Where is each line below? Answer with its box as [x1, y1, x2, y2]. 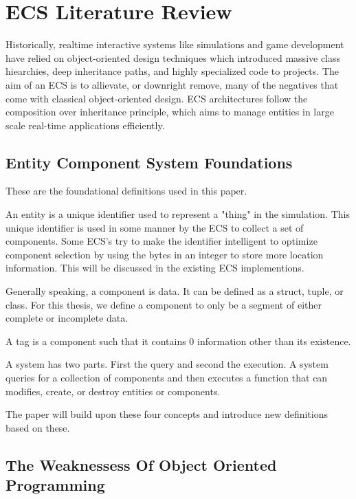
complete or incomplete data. [5, 311, 129, 325]
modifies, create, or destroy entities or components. [5, 384, 221, 398]
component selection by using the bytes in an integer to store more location [5, 247, 324, 261]
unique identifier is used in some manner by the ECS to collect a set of [5, 220, 304, 234]
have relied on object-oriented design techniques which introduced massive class [5, 50, 341, 65]
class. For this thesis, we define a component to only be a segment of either [5, 297, 322, 311]
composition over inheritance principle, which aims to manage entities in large [5, 104, 334, 119]
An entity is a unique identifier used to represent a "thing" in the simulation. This [5, 207, 350, 221]
